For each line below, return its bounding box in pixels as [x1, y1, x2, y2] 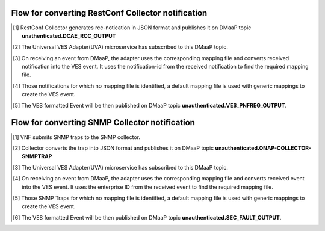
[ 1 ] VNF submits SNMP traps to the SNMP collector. [13, 133, 141, 141]
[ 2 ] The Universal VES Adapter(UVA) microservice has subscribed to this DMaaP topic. [13, 43, 228, 51]
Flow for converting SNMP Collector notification [11, 117, 196, 128]
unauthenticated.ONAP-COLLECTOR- [214, 144, 312, 152]
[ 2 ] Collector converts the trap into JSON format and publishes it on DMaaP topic [13, 144, 214, 152]
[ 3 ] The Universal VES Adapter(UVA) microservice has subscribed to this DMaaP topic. [13, 164, 229, 171]
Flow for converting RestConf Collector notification [11, 8, 208, 18]
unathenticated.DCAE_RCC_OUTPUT [22, 32, 116, 39]
